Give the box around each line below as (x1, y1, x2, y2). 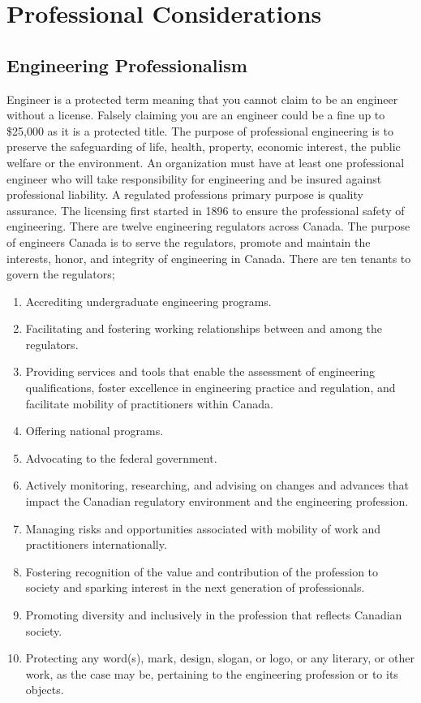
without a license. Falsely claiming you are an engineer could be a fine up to (6, 106, 385, 123)
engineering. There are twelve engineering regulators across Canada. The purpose (6, 218, 410, 235)
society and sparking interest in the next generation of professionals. (25, 579, 365, 596)
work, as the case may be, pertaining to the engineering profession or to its (25, 665, 398, 682)
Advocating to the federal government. (25, 449, 217, 466)
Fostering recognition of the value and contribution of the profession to (25, 563, 379, 580)
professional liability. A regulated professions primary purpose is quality (6, 186, 363, 203)
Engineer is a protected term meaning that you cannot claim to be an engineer (6, 90, 398, 107)
